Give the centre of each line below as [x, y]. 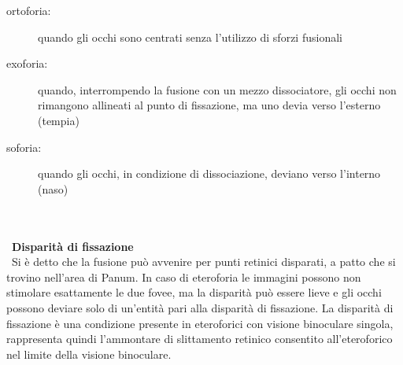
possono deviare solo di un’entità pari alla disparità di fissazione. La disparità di [200, 307]
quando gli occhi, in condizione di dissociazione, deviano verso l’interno [209, 173]
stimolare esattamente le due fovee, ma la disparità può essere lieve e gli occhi [194, 292]
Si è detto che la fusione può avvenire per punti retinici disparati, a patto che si [203, 262]
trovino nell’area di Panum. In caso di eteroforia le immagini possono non [184, 277]
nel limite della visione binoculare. [89, 354]
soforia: [24, 147]
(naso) [53, 188]
